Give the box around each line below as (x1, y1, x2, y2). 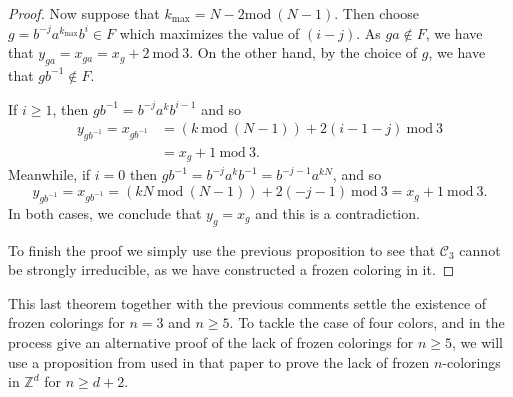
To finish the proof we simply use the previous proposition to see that (8, 239, 436, 260)
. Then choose (334, 3, 420, 23)
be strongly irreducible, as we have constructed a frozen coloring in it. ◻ (8, 259, 455, 280)
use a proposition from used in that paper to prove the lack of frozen (8, 351, 430, 372)
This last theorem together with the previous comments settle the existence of (8, 292, 487, 313)
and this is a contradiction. (255, 202, 420, 223)
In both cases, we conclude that (8, 202, 202, 223)
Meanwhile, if (8, 164, 91, 185)
